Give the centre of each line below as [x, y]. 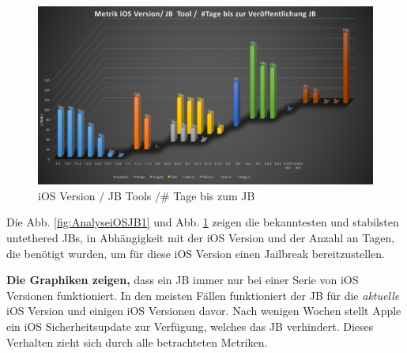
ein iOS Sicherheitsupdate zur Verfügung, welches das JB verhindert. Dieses [190, 326]
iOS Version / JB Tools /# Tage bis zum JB [147, 195]
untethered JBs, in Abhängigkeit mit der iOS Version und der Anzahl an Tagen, [201, 238]
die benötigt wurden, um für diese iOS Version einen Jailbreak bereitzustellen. [196, 253]
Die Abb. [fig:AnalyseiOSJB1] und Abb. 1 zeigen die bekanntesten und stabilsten [203, 222]
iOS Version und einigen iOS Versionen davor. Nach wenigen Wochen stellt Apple [204, 311]
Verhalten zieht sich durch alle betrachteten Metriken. [137, 342]
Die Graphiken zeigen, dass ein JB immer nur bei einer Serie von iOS [183, 280]
